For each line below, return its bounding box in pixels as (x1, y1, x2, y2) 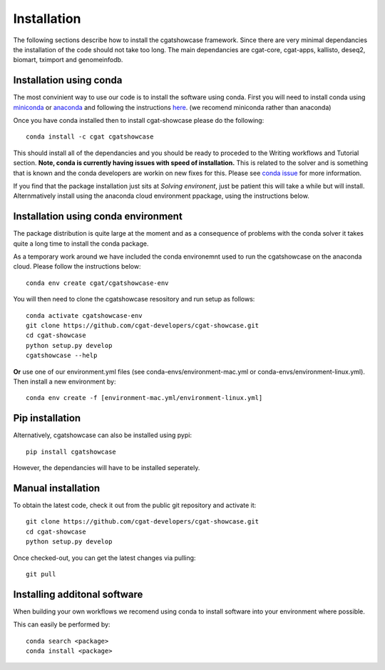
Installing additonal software (13, 588, 143, 600)
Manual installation (13, 482, 101, 494)
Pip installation (13, 412, 81, 424)
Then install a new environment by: (13, 377, 116, 386)
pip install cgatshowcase (26, 447, 117, 456)
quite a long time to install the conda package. (13, 239, 149, 248)
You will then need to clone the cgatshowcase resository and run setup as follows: (13, 295, 255, 304)
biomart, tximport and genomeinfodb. (13, 56, 123, 64)
